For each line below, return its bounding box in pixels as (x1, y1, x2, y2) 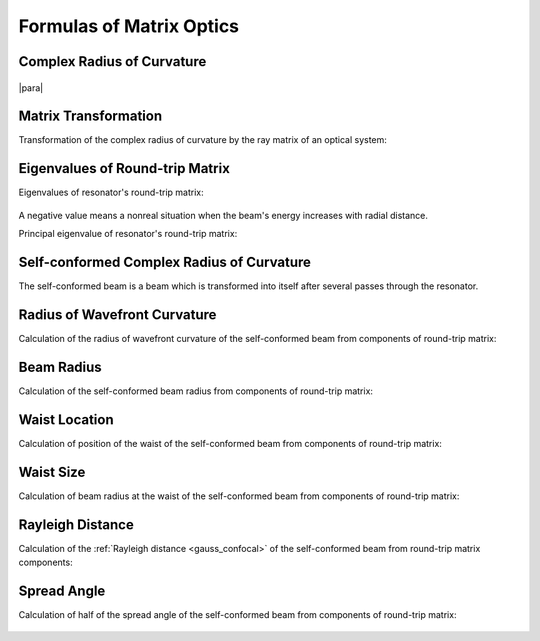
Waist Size (18, 463, 86, 480)
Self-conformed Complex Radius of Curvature (18, 253, 312, 270)
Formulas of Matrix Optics (18, 15, 240, 37)
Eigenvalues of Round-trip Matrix (18, 160, 230, 177)
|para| (18, 81, 44, 94)
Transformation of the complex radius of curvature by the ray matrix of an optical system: (18, 134, 387, 146)
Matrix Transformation (18, 108, 163, 125)
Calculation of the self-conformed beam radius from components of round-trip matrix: (18, 385, 374, 397)
